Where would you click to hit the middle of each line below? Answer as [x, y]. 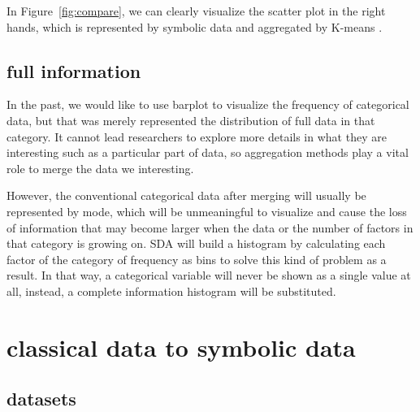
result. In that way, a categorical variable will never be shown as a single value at [209, 275]
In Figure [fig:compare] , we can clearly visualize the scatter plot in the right [196, 11]
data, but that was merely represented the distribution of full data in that [191, 120]
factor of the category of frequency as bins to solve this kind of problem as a [197, 259]
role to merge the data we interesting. [100, 168]
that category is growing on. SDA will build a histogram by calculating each [196, 243]
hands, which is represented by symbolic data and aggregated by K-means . [195, 26]
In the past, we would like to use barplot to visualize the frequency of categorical [208, 104]
